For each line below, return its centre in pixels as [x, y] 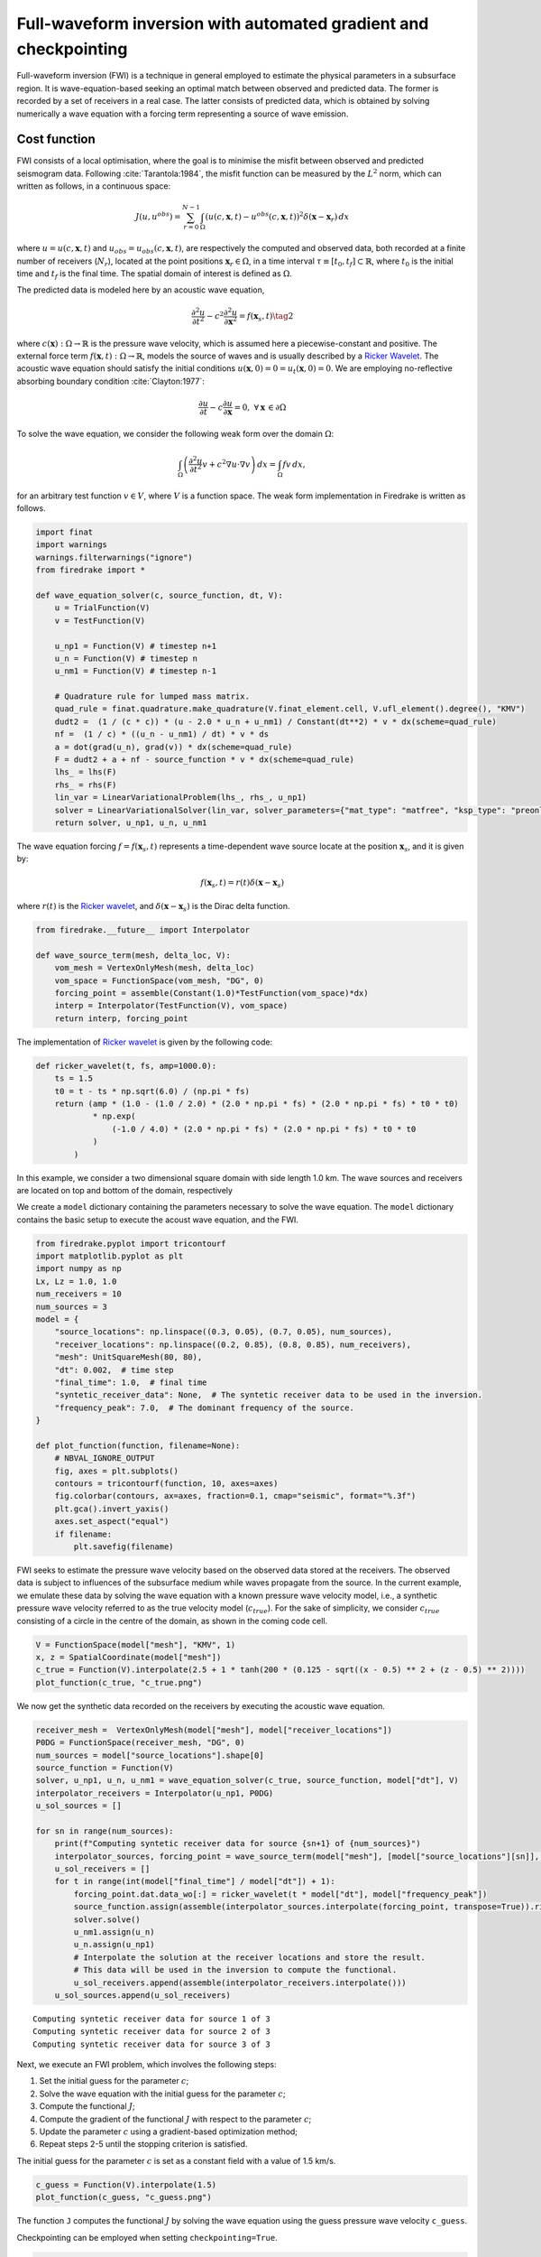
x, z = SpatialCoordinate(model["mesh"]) [128, 1657]
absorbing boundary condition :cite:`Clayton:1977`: [110, 381]
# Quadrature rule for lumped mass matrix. [152, 697]
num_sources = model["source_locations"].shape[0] [150, 1755]
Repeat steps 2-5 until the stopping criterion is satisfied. [143, 2144]
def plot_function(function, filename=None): [138, 1445]
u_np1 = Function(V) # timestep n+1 [135, 646]
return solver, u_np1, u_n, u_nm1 [131, 823]
